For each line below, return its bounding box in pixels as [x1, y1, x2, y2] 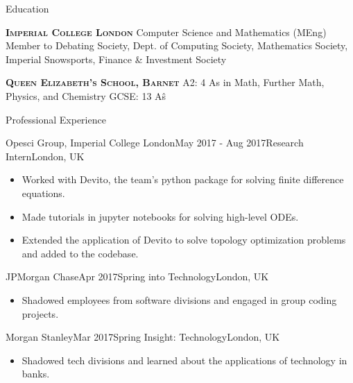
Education [6, 1, 49, 15]
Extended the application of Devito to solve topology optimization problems [21, 232, 346, 247]
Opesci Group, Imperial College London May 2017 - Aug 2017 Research [6, 135, 304, 150]
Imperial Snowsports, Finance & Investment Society [6, 51, 227, 66]
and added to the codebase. [21, 246, 139, 260]
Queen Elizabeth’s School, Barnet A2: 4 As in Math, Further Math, [6, 75, 325, 90]
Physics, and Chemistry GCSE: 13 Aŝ [6, 88, 166, 103]
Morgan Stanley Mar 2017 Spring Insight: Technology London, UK [6, 330, 280, 344]
